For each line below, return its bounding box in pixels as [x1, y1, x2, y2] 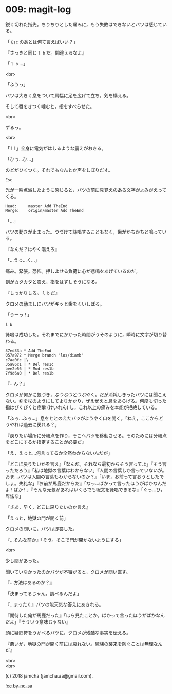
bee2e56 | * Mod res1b [5, 366, 54, 371]
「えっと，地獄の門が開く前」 [5, 514, 68, 521]
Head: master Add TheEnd [5, 203, 68, 209]
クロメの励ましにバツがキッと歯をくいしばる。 [5, 300, 104, 307]
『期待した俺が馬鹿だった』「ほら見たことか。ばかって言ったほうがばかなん [5, 612, 165, 618]
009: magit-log [5, 4, 71, 15]
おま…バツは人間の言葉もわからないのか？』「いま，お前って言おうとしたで [5, 473, 164, 479]
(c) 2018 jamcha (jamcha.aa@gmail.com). [5, 672, 93, 679]
